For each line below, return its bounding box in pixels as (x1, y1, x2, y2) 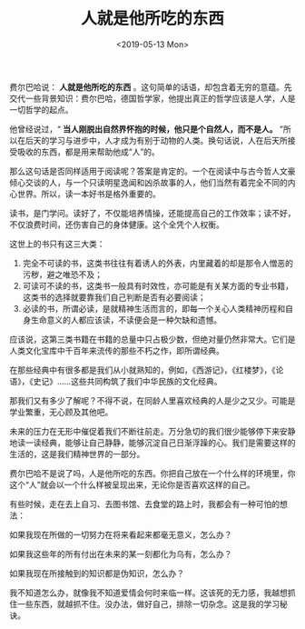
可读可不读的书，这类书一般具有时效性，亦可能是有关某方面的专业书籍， (22, 280, 293, 291)
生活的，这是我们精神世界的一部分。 (9, 448, 145, 459)
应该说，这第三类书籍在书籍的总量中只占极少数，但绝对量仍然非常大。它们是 (9, 334, 296, 344)
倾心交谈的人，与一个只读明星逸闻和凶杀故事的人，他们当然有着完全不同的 (9, 176, 288, 187)
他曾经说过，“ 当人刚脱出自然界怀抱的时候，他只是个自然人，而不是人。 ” (9, 124, 284, 135)
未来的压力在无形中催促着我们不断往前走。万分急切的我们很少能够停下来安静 (9, 425, 296, 436)
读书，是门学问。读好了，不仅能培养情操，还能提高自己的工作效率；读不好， (9, 207, 296, 218)
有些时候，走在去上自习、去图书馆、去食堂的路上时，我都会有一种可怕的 (9, 498, 280, 509)
